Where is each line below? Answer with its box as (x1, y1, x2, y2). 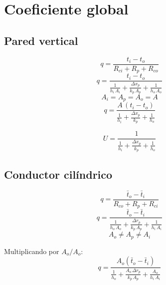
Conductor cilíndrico (4, 166, 113, 182)
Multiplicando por (4, 246, 59, 256)
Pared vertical (4, 32, 78, 48)
